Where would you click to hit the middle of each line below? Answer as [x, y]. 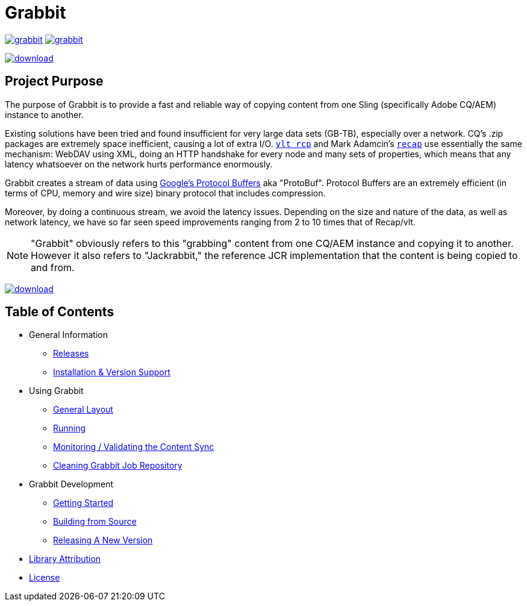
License [45, 578]
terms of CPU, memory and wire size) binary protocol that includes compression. [165, 193]
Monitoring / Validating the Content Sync [134, 447]
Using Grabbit [56, 391]
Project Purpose [54, 81]
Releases [71, 354]
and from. [53, 267]
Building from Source [95, 522]
